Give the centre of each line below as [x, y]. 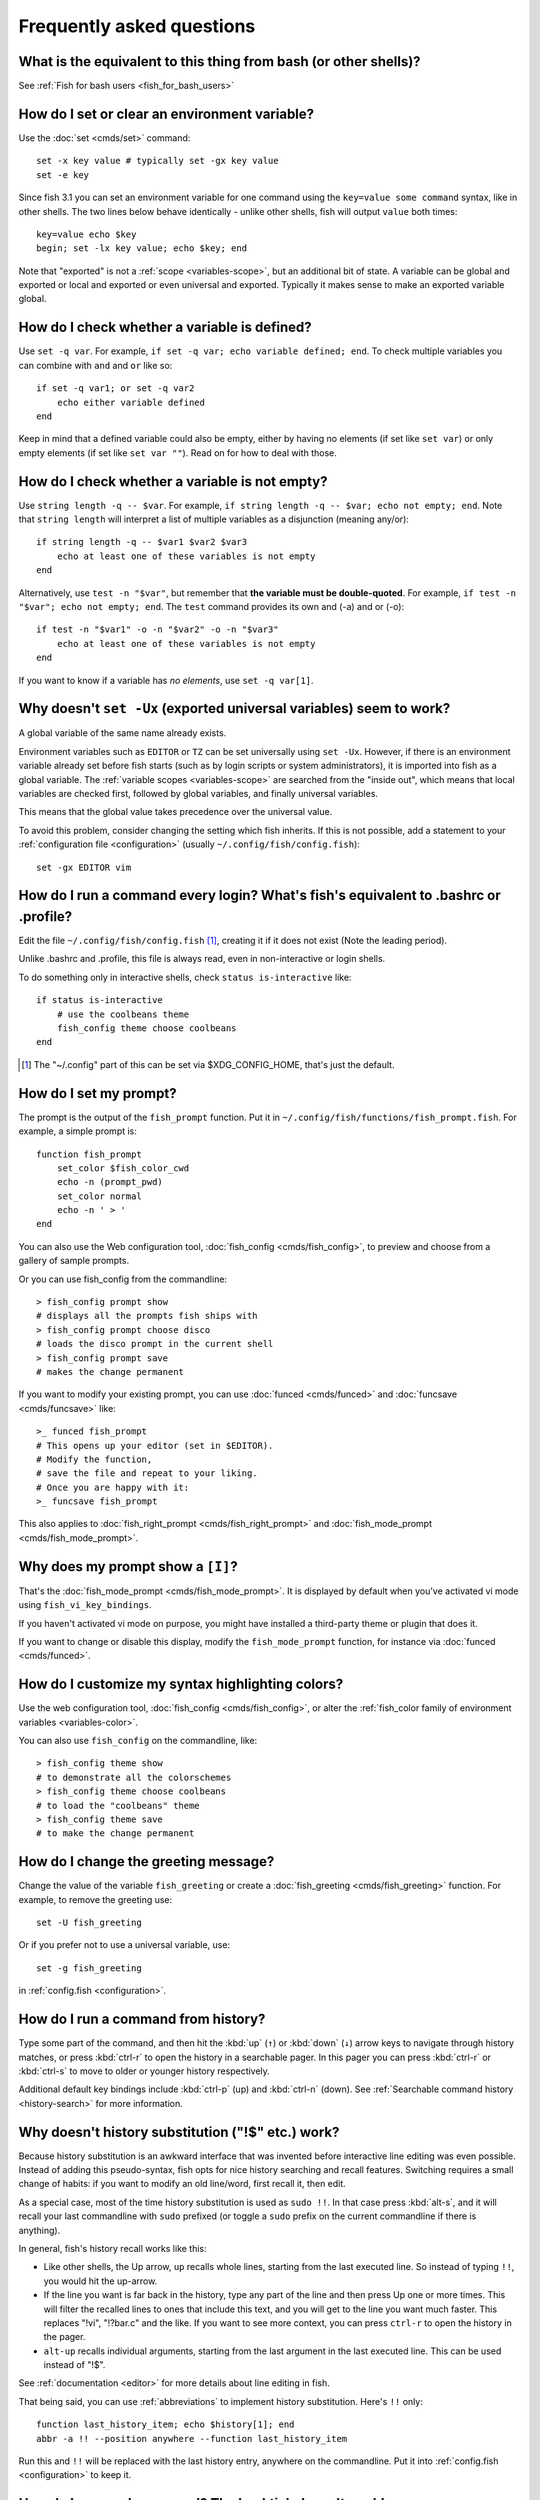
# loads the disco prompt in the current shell [155, 1344]
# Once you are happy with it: [113, 1487]
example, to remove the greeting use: [95, 1899]
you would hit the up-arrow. [100, 2281]
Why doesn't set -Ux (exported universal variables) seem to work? [234, 708]
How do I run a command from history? [142, 2019]
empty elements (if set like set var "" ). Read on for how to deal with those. [177, 452]
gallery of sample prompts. [74, 1261]
